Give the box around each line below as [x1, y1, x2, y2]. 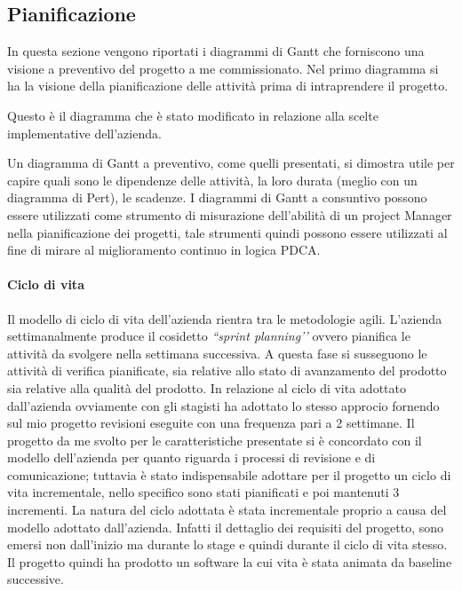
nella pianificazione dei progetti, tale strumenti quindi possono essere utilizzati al [7, 223, 448, 241]
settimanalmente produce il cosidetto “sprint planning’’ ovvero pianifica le [7, 327, 410, 345]
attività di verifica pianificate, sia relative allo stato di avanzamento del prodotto [7, 361, 447, 380]
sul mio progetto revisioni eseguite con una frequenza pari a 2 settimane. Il [7, 414, 415, 432]
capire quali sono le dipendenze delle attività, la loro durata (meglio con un [7, 170, 418, 189]
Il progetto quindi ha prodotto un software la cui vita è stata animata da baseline [7, 552, 452, 571]
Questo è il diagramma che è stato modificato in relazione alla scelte [7, 106, 378, 124]
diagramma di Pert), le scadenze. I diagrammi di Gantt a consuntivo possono [7, 188, 427, 207]
